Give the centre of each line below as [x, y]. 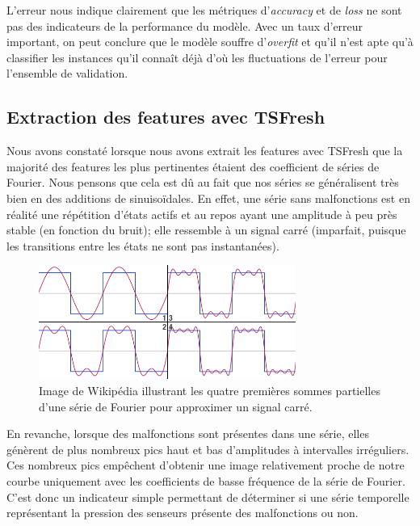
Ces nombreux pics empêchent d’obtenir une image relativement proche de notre [206, 465]
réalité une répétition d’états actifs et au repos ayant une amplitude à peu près [202, 214]
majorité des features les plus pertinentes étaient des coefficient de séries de [193, 166]
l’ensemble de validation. [67, 73]
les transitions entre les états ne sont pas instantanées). [143, 245]
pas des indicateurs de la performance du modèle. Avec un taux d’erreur [185, 25]
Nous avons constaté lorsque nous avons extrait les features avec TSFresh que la [205, 151]
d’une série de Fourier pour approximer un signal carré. [176, 406]
